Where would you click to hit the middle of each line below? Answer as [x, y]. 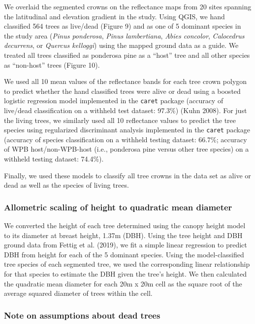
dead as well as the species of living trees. [66, 185]
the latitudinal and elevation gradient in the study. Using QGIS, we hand [114, 16]
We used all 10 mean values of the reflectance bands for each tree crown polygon [126, 81]
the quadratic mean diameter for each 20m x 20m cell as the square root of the [123, 283]
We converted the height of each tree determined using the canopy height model [125, 225]
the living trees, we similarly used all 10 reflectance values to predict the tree [120, 120]
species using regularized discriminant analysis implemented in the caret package [127, 130]
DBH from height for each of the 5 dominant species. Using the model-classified [124, 254]
